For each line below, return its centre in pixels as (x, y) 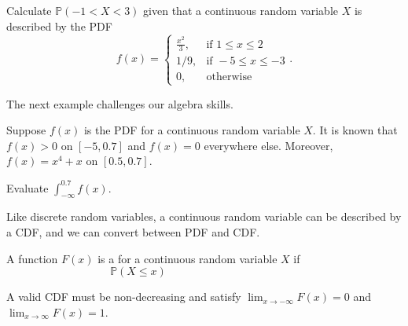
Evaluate (28, 187)
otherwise (229, 77)
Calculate (29, 10)
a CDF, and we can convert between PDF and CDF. (133, 231)
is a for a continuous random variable (187, 258)
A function (32, 258)
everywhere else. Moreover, (268, 145)
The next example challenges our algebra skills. (120, 103)
